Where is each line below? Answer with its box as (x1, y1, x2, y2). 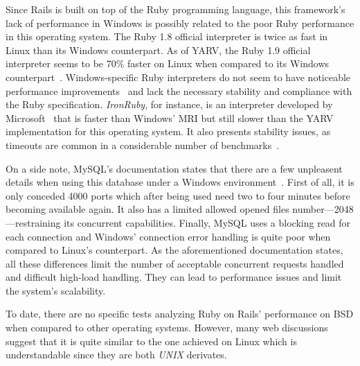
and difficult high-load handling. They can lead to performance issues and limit (6, 270, 342, 284)
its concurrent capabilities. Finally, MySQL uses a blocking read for (64, 215, 351, 229)
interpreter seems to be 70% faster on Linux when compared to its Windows (6, 56, 330, 71)
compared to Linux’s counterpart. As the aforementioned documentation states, (6, 243, 343, 257)
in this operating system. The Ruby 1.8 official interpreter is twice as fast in (6, 29, 328, 44)
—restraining (6, 215, 61, 229)
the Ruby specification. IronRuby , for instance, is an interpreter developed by (6, 97, 333, 112)
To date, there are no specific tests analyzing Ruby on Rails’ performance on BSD (6, 306, 354, 321)
